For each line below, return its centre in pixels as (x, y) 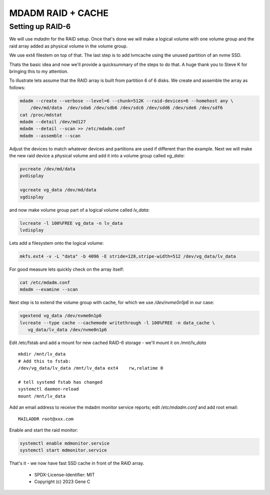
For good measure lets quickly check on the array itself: (67, 269)
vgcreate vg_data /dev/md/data (58, 190)
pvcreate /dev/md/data (47, 169)
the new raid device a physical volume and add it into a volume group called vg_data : (97, 156)
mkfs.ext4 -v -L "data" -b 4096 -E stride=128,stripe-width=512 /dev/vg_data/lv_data (128, 256)
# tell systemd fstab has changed (60, 382)
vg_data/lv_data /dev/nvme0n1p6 (67, 330)
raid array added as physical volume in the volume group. (68, 46)
